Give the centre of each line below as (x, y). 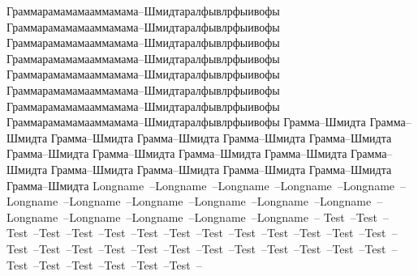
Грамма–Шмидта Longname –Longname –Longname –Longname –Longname (201, 185)
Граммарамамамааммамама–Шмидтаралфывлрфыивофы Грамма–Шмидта (186, 122)
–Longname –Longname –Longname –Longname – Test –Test (220, 217)
